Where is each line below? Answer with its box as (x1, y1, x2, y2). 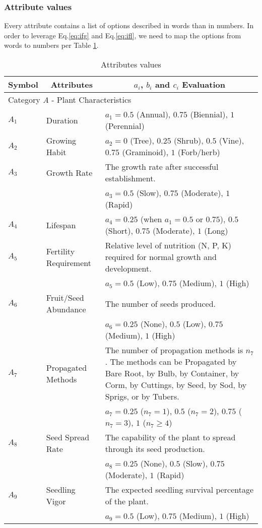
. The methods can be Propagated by (105, 356, 237, 367)
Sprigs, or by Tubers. (105, 390, 179, 402)
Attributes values (101, 58, 161, 70)
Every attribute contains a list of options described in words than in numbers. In (4, 20, 254, 31)
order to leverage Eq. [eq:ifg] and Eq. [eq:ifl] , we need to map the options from (4, 30, 241, 40)
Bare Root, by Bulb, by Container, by (105, 367, 239, 379)
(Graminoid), (122, 146, 169, 158)
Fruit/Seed (46, 292, 84, 303)
